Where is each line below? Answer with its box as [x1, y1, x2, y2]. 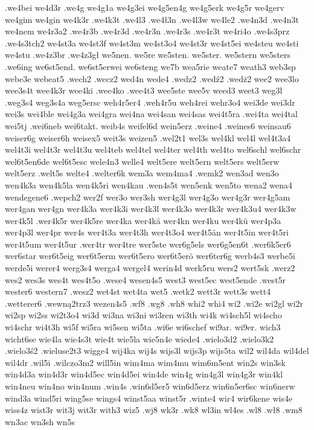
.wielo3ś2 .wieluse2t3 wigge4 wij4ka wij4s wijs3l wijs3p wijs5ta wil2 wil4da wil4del [5, 344, 309, 357]
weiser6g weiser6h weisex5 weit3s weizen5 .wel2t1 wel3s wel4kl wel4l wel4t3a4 [5, 131, 291, 144]
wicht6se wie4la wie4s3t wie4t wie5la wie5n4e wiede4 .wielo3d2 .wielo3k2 [5, 332, 274, 345]
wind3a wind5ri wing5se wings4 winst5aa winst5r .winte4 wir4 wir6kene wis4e [5, 391, 293, 404]
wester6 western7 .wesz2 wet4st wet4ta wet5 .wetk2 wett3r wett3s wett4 [5, 285, 271, 298]
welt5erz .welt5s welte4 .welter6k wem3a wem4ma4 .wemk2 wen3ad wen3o [5, 167, 279, 179]
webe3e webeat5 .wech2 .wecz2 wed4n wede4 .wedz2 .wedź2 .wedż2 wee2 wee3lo [5, 72, 299, 85]
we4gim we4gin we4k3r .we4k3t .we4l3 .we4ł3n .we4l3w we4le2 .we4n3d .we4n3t [5, 13, 299, 25]
